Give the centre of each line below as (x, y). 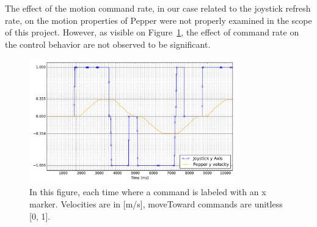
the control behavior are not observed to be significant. (108, 44)
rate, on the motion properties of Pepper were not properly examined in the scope (158, 20)
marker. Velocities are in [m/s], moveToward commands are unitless (156, 203)
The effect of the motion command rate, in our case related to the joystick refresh (158, 8)
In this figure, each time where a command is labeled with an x (148, 192)
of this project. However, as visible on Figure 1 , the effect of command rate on (152, 32)
